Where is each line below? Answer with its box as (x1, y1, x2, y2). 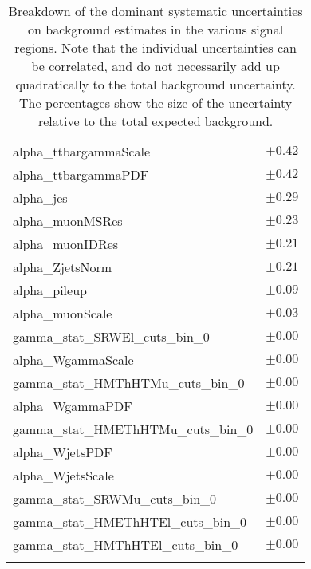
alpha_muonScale (13, 304, 112, 322)
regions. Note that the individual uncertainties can (14, 38, 297, 57)
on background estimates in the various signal (28, 20, 284, 38)
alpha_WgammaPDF (13, 397, 132, 415)
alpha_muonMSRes (13, 211, 123, 230)
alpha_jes (13, 188, 68, 207)
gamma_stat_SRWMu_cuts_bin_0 (13, 489, 217, 508)
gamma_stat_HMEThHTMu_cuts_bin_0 (13, 420, 254, 438)
